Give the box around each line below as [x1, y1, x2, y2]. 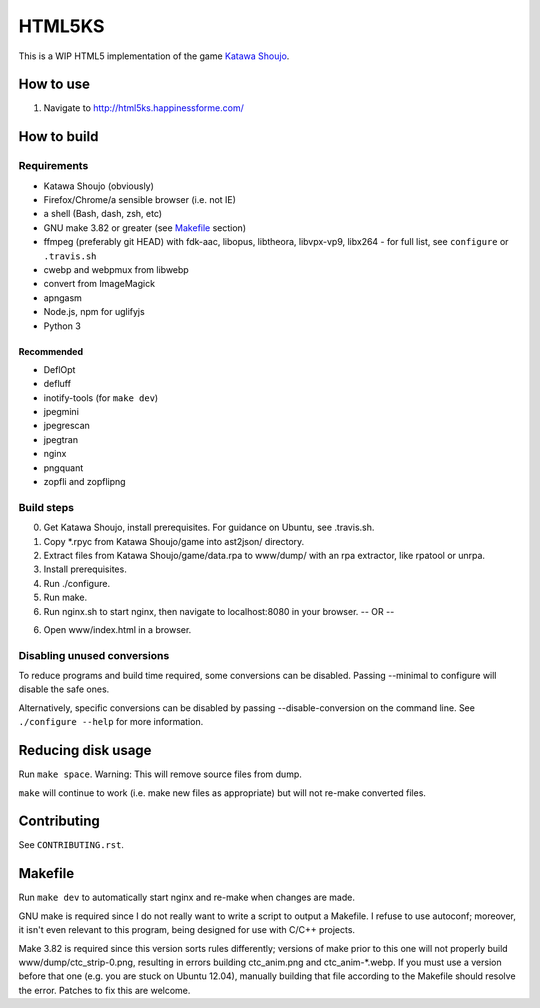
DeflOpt [43, 363, 76, 375]
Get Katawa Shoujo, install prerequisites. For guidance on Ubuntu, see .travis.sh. [43, 521, 375, 534]
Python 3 [43, 320, 82, 332]
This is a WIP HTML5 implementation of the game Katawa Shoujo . [18, 50, 290, 62]
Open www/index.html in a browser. [43, 623, 192, 635]
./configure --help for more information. [18, 716, 204, 728]
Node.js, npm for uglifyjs [43, 306, 145, 318]
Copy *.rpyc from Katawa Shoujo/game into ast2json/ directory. [43, 535, 305, 547]
